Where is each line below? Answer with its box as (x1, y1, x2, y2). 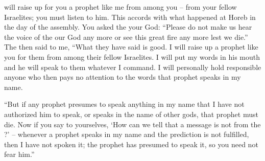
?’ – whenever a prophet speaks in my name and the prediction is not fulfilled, (4, 129, 249, 140)
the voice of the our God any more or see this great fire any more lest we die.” (4, 31, 248, 42)
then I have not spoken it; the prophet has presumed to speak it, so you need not (4, 139, 258, 149)
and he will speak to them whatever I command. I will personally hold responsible (4, 61, 261, 72)
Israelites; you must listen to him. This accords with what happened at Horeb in (4, 11, 256, 22)
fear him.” (4, 149, 35, 159)
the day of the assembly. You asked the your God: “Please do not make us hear (4, 21, 252, 32)
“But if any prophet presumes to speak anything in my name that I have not (4, 99, 245, 109)
